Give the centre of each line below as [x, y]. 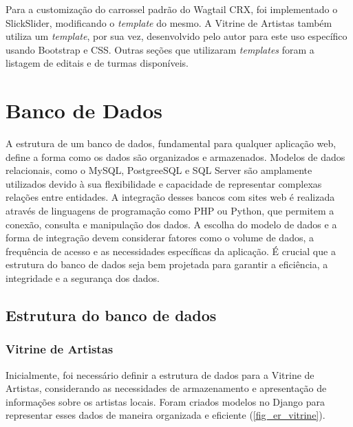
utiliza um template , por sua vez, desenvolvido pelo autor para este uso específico [176, 36]
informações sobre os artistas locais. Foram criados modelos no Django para [165, 401]
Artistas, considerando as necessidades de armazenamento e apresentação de [166, 388]
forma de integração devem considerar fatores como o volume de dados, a [160, 238]
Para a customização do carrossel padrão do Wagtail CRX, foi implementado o [172, 9]
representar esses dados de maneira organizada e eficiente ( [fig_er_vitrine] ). [165, 415]
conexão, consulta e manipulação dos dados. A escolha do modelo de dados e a [171, 224]
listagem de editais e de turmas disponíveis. [97, 63]
